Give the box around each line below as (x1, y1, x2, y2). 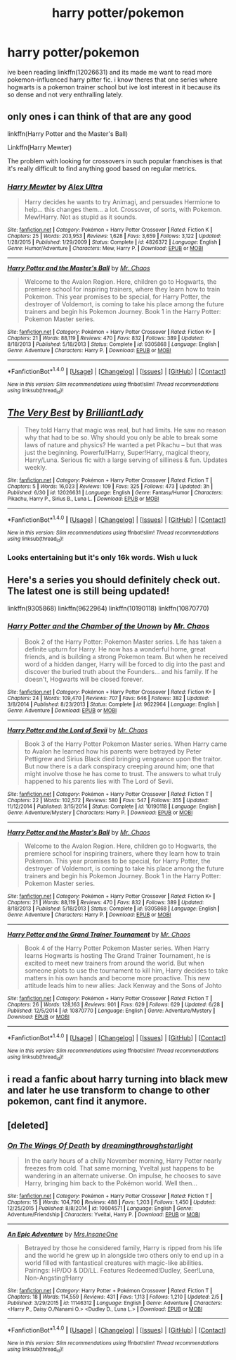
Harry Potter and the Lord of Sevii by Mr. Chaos (7, 725, 148, 734)
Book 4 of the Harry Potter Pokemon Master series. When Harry (24, 944, 210, 952)
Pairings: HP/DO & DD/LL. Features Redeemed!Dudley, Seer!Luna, (24, 1266, 216, 1274)
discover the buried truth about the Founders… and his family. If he (24, 667, 218, 675)
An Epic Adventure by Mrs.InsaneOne (7, 1230, 118, 1238)
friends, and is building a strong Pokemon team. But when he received (24, 652, 228, 661)
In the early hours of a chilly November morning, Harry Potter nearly (24, 1156, 223, 1165)
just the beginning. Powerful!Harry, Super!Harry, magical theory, (24, 448, 211, 456)
